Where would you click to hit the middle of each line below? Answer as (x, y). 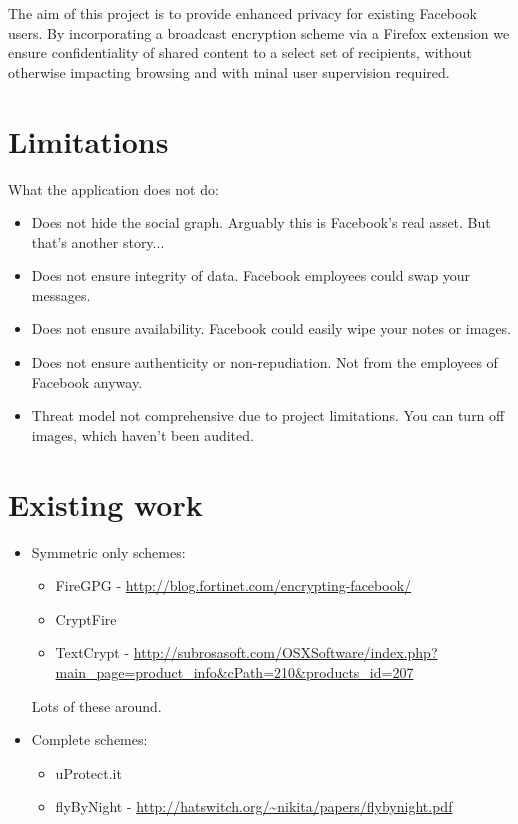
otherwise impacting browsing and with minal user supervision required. (229, 71)
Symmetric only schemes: (108, 551)
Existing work (105, 503)
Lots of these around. (96, 705)
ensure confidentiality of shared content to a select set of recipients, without (240, 52)
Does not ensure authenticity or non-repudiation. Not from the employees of (264, 362)
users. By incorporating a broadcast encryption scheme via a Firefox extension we (259, 32)
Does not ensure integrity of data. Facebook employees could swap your (251, 275)
